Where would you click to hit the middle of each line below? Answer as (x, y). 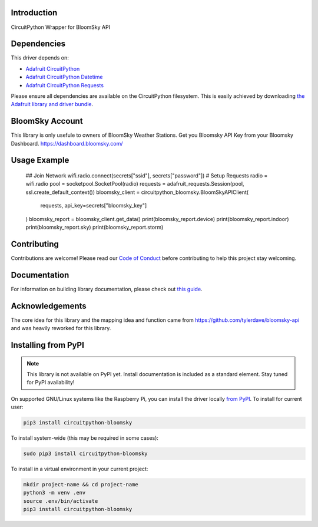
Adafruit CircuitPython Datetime (64, 77)
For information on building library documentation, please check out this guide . (107, 289)
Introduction (34, 13)
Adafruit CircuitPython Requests (65, 85)
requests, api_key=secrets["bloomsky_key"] (94, 206)
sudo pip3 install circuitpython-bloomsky (85, 454)
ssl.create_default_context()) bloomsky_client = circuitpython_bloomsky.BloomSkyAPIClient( (137, 192)
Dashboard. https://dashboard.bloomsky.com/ (67, 143)
